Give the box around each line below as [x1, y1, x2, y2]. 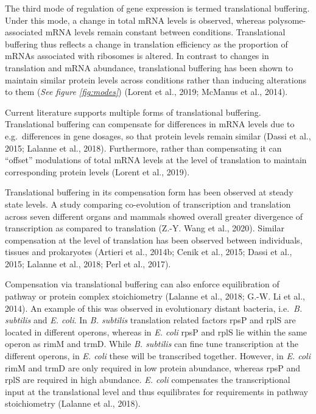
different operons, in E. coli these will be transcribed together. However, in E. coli [5, 349, 311, 362]
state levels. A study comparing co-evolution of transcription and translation [5, 197, 291, 210]
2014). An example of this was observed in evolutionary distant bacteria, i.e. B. [5, 301, 303, 314]
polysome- [268, 13, 306, 26]
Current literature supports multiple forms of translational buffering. [5, 105, 261, 118]
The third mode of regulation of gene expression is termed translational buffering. [5, 2, 310, 14]
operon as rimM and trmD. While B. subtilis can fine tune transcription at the [5, 337, 298, 350]
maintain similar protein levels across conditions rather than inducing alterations [5, 73, 307, 86]
